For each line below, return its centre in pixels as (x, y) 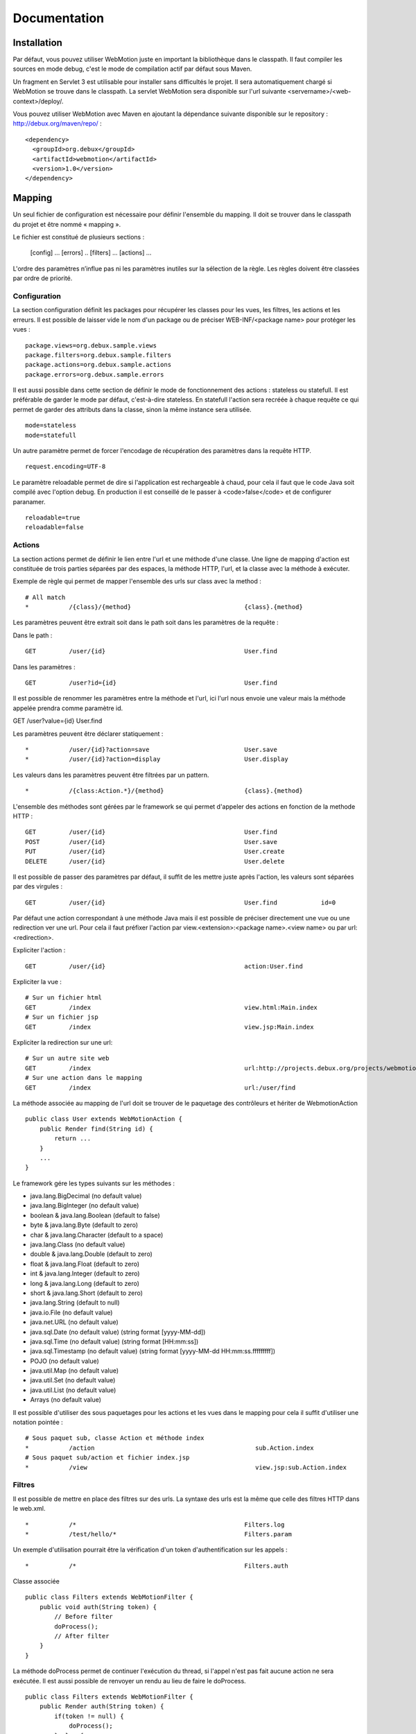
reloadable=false (54, 527)
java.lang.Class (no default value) (78, 1244)
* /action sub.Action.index (170, 1448)
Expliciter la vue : (37, 982)
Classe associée (36, 1581)
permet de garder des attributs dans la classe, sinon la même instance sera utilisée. (132, 409)
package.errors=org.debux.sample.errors (95, 374)
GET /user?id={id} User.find (151, 683)
